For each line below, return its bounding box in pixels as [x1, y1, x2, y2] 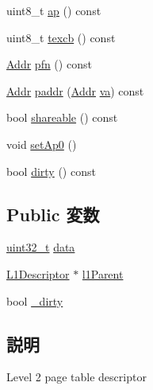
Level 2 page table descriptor [6, 369, 147, 385]
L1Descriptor [6, 265, 70, 282]
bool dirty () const [6, 162, 96, 179]
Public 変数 [6, 201, 100, 226]
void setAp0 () [6, 135, 77, 152]
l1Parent [82, 265, 124, 282]
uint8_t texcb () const [6, 29, 116, 45]
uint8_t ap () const [6, 2, 101, 18]
